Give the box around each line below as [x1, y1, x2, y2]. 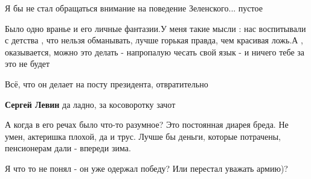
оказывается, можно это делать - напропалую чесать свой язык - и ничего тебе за [5, 45, 305, 58]
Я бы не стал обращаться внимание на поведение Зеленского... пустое [5, 2, 263, 14]
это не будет [5, 57, 50, 70]
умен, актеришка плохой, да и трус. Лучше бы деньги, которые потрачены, [5, 130, 281, 142]
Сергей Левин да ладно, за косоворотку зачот [5, 98, 176, 110]
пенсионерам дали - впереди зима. [5, 142, 131, 154]
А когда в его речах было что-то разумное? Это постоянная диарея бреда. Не [5, 118, 289, 131]
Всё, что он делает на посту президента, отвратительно [5, 77, 208, 90]
